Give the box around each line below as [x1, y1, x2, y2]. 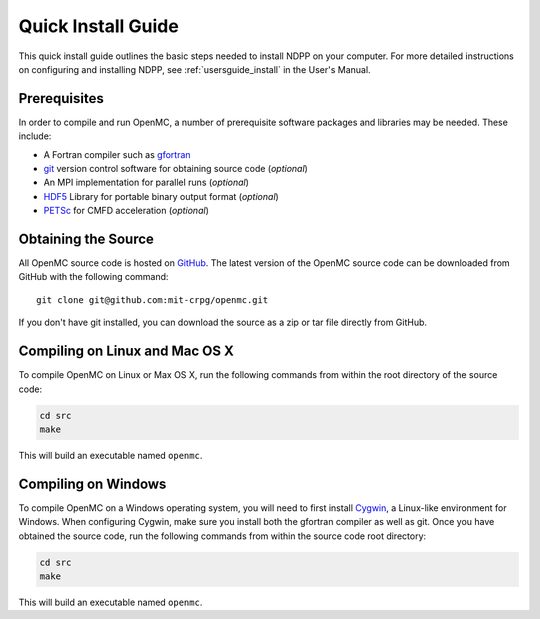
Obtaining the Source [18, 231, 155, 247]
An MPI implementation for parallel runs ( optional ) [43, 176, 250, 189]
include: [18, 130, 52, 142]
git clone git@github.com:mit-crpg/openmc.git [36, 294, 269, 305]
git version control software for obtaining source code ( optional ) [43, 163, 309, 175]
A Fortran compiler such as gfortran [43, 148, 191, 160]
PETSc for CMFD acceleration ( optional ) [43, 205, 209, 217]
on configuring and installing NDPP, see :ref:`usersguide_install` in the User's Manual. [18, 63, 371, 75]
